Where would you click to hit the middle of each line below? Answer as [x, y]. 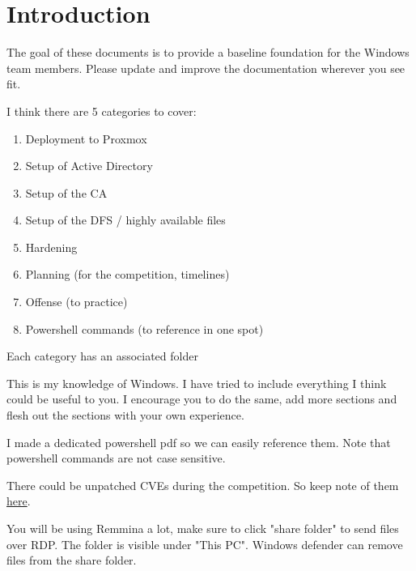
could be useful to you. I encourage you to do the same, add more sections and [202, 399]
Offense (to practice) [76, 302]
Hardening [51, 247]
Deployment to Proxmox [86, 138]
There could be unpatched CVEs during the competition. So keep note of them [203, 485]
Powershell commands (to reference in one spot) [144, 328]
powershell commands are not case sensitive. [116, 458]
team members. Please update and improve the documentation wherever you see [206, 68]
